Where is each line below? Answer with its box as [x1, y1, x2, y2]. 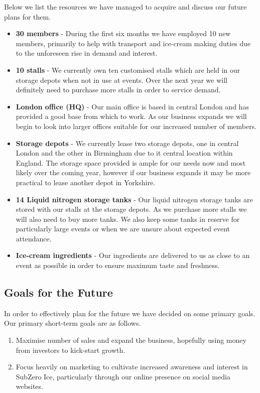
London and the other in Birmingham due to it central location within [16, 148, 233, 158]
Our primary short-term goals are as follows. [4, 318, 141, 328]
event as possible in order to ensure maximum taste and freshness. [16, 260, 220, 271]
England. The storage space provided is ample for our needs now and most [16, 157, 246, 168]
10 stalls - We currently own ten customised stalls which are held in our [16, 64, 240, 75]
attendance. [16, 233, 52, 243]
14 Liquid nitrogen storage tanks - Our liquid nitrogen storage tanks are [16, 194, 253, 204]
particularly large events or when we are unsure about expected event [16, 223, 230, 234]
